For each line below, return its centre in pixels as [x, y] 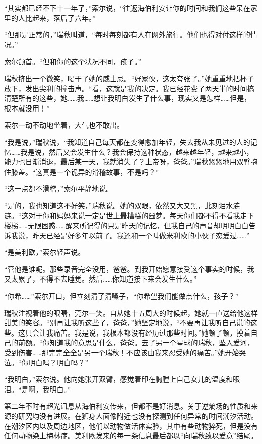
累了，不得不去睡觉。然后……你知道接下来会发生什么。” [107, 279]
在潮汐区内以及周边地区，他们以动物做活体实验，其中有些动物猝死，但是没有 [131, 426]
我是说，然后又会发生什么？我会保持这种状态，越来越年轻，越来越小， [137, 152]
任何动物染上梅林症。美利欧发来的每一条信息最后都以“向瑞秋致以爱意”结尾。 [131, 436]
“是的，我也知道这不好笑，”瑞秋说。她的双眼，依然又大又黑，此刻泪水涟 [122, 205]
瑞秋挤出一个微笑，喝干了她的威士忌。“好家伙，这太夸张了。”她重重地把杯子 [129, 78]
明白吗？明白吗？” [58, 362]
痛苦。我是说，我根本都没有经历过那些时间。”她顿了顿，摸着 [152, 332]
